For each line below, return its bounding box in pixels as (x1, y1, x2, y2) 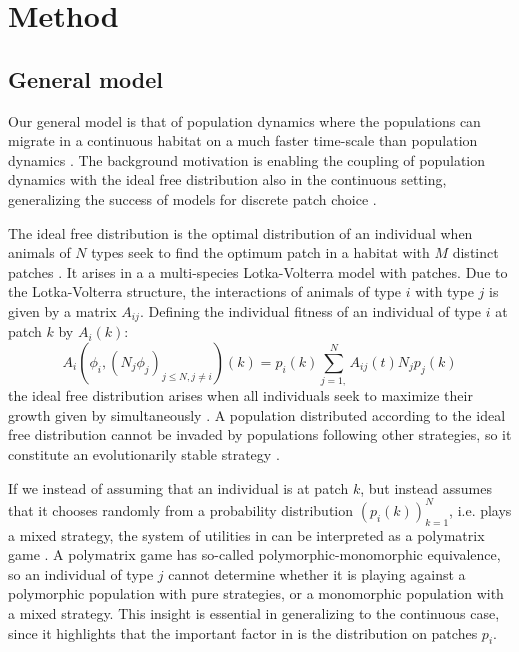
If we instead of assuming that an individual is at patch (8, 477, 349, 498)
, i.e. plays (449, 499, 512, 520)
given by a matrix (8, 300, 117, 321)
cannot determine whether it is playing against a (168, 563, 466, 584)
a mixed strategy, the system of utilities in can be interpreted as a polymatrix (8, 524, 485, 545)
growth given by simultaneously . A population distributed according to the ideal (8, 404, 506, 425)
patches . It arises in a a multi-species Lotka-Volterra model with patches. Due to (8, 261, 508, 282)
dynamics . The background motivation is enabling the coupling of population (8, 149, 486, 170)
